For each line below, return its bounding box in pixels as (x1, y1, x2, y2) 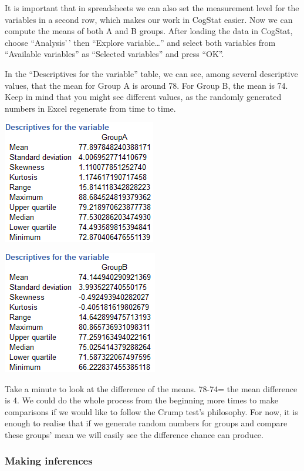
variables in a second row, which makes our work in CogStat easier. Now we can (5, 13, 293, 25)
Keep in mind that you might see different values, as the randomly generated (5, 91, 282, 103)
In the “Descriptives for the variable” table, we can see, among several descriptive (5, 67, 298, 79)
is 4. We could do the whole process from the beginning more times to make (5, 394, 278, 406)
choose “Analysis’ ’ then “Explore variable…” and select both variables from (5, 36, 276, 48)
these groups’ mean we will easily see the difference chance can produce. (5, 428, 264, 440)
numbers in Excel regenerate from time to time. (5, 102, 176, 114)
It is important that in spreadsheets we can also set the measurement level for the (5, 2, 299, 14)
